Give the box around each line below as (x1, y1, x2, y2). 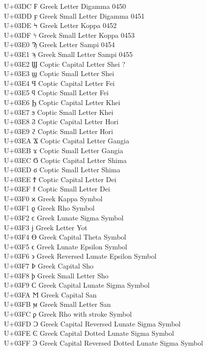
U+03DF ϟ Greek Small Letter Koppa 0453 (4, 29, 135, 40)
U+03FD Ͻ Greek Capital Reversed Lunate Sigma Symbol (4, 318, 181, 328)
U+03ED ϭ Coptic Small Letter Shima (4, 164, 120, 175)
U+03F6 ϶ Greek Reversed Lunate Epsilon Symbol (4, 251, 157, 261)
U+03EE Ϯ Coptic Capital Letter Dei (4, 174, 117, 184)
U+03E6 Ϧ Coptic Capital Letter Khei (4, 97, 120, 107)
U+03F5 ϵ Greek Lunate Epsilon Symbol (4, 241, 127, 251)
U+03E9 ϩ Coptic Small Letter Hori (4, 126, 113, 136)
